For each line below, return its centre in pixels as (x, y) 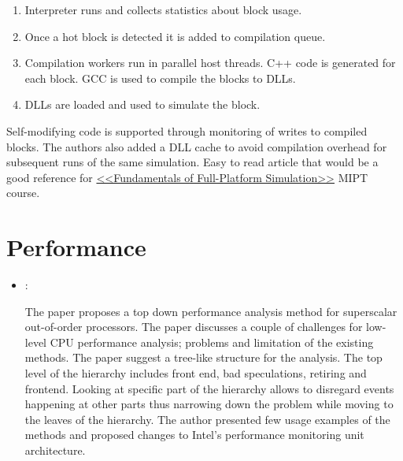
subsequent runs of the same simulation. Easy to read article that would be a (192, 162)
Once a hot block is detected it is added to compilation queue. (175, 36)
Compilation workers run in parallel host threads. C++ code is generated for (210, 63)
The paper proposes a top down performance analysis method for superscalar (211, 311)
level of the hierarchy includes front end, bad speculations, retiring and (196, 373)
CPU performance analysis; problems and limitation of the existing (212, 342)
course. (23, 193)
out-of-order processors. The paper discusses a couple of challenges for (194, 327)
